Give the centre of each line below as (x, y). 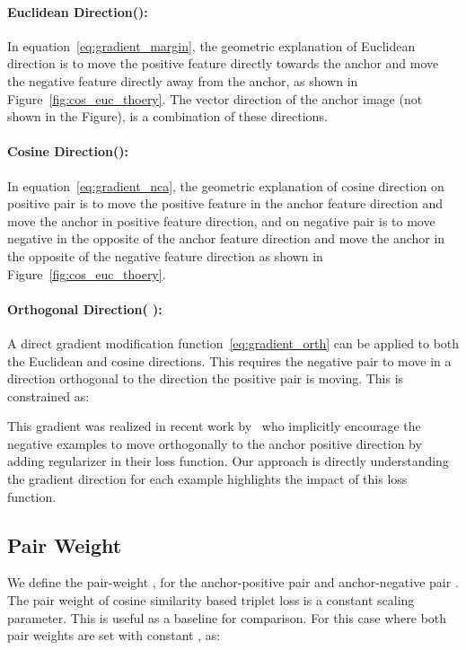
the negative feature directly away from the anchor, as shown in (183, 80)
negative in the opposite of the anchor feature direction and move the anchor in (226, 238)
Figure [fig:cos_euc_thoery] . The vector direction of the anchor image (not (215, 98)
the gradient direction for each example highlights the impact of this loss (207, 479)
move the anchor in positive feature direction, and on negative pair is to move (221, 220)
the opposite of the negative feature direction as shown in (165, 255)
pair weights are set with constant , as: (114, 635)
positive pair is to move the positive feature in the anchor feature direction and (225, 203)
